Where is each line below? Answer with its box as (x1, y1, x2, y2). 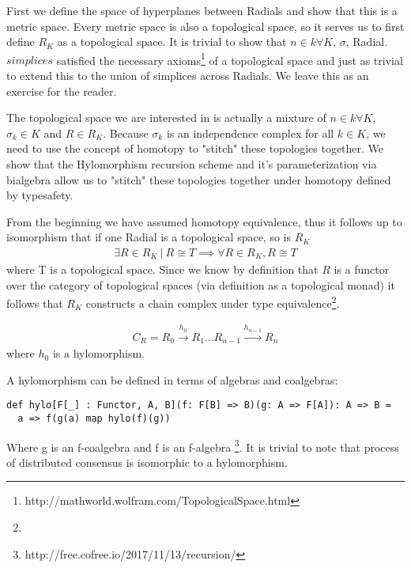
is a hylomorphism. (52, 345, 145, 362)
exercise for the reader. (6, 82, 117, 99)
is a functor (334, 261, 390, 277)
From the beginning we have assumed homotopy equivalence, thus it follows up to (6, 213, 402, 229)
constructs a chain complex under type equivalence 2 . (85, 293, 340, 311)
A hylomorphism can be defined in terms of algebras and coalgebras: (6, 371, 338, 388)
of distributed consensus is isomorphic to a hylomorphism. (6, 453, 288, 470)
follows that (6, 294, 63, 311)
